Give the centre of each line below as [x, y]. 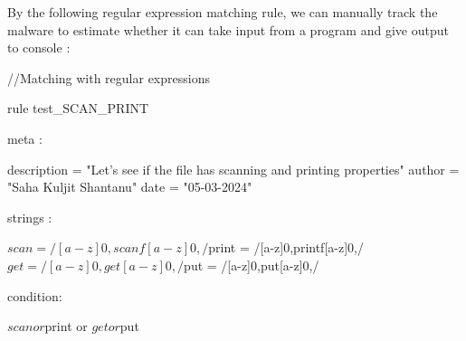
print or [66, 326]
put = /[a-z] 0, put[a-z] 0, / [252, 265]
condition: [35, 295]
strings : [30, 217]
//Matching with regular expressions [109, 77]
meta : [25, 138]
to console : [39, 47]
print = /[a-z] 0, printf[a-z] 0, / [286, 247]
